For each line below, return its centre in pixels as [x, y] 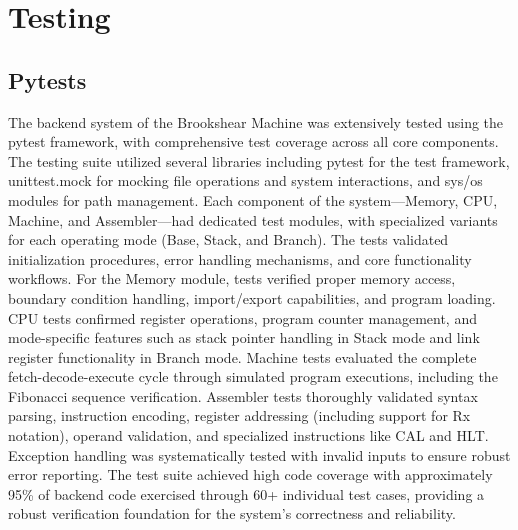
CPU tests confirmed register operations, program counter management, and [242, 317]
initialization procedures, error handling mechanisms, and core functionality [240, 258]
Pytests [47, 79]
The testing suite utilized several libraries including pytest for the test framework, [259, 160]
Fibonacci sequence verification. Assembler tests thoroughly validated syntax [243, 395]
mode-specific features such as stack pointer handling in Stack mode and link [244, 337]
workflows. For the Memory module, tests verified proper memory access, [232, 278]
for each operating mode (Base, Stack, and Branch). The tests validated [228, 239]
